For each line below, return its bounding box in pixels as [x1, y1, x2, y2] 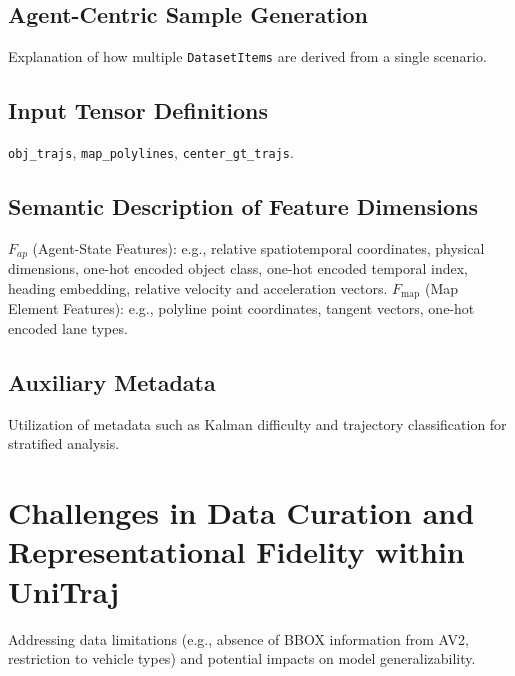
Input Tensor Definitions [8, 95, 268, 126]
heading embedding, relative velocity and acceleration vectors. [8, 277, 388, 298]
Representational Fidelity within [8, 531, 465, 572]
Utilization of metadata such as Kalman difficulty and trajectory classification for [8, 413, 507, 434]
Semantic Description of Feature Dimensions [8, 191, 478, 222]
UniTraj [8, 570, 119, 611]
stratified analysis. [8, 433, 120, 454]
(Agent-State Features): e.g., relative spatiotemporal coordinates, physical [32, 237, 485, 258]
